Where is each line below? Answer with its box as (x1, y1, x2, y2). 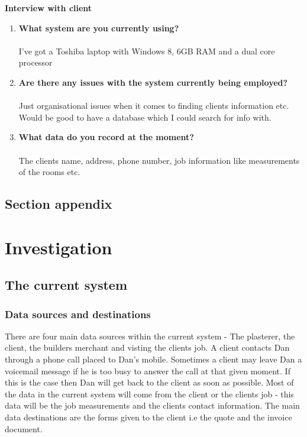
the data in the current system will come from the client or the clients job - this (5, 387, 294, 400)
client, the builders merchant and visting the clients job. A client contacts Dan (5, 341, 290, 354)
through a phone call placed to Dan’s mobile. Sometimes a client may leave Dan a (5, 353, 302, 365)
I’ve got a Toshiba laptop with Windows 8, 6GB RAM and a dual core (18, 44, 275, 57)
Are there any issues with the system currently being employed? (18, 76, 288, 88)
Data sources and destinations (5, 306, 151, 321)
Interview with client (5, 2, 92, 14)
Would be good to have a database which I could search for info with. (18, 111, 272, 123)
